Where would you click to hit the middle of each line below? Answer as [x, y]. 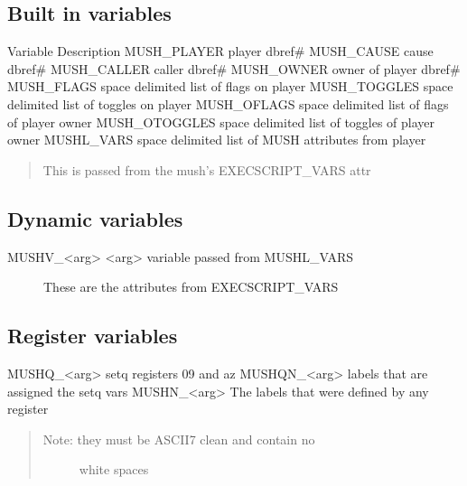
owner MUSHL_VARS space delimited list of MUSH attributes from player [217, 140]
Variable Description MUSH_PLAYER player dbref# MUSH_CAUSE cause [220, 51]
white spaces [114, 469]
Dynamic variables [95, 218]
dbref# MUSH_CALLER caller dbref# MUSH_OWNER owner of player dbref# [234, 68]
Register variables [93, 336]
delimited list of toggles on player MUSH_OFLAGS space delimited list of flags [228, 103]
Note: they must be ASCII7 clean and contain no [179, 439]
